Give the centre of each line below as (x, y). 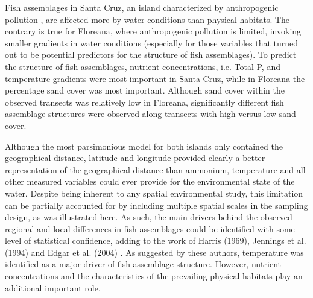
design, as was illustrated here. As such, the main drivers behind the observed (149, 217)
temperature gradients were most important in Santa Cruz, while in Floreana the (155, 78)
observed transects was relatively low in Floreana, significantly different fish (144, 102)
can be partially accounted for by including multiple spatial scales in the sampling (156, 205)
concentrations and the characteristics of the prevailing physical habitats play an (154, 276)
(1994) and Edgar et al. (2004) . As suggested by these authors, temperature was (154, 252)
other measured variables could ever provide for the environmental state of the (150, 181)
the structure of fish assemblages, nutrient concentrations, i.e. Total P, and (143, 66)
